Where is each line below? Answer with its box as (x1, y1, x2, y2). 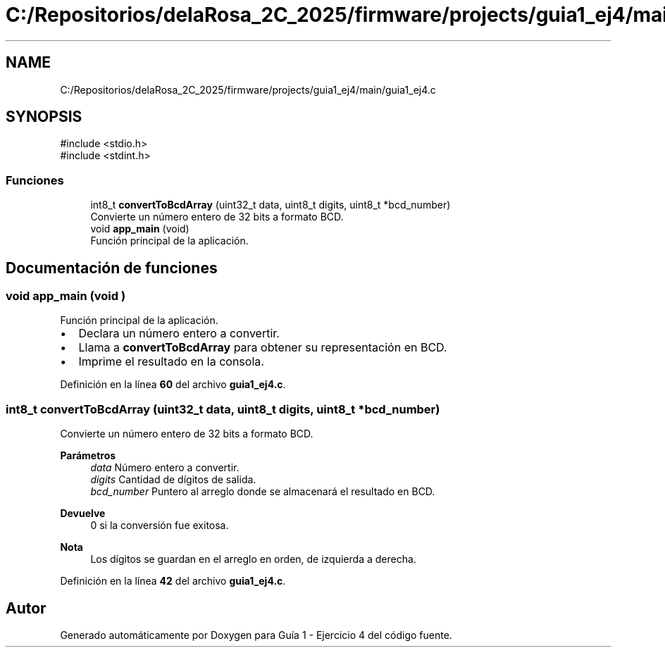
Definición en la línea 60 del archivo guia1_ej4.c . (60, 378, 286, 391)
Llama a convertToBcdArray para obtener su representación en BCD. (78, 340, 447, 355)
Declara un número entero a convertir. (78, 326, 280, 341)
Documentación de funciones (6, 259, 218, 277)
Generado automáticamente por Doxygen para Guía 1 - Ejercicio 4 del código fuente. (60, 629, 452, 641)
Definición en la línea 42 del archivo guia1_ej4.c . (60, 575, 286, 587)
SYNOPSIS (6, 108, 82, 126)
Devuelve (60, 507, 106, 520)
